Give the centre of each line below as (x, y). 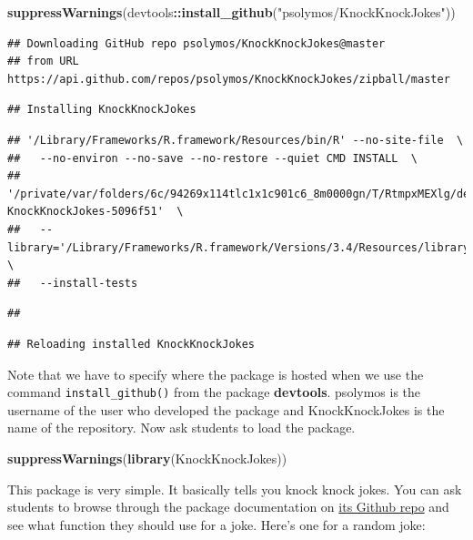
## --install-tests (73, 283)
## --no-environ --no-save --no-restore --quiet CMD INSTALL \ (213, 158)
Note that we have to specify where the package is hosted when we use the (216, 374)
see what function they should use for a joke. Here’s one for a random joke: (216, 524)
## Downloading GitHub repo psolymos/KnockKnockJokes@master (196, 43)
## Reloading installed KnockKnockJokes (131, 344)
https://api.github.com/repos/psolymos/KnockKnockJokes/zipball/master (229, 79)
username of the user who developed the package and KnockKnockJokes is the (226, 409)
